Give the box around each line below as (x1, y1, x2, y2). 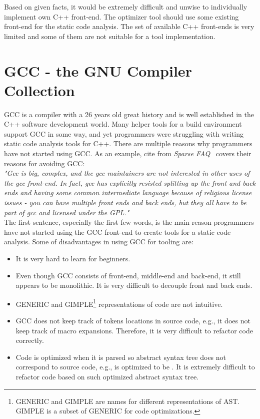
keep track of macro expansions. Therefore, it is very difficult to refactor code (15, 325, 253, 335)
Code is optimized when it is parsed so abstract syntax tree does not (15, 351, 226, 362)
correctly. (15, 335, 44, 345)
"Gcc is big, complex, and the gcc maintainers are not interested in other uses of (4, 168, 250, 178)
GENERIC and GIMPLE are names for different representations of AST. (15, 395, 240, 406)
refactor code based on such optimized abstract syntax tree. (15, 371, 199, 381)
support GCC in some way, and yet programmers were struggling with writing (4, 128, 244, 139)
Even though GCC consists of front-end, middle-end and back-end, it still (15, 270, 241, 280)
